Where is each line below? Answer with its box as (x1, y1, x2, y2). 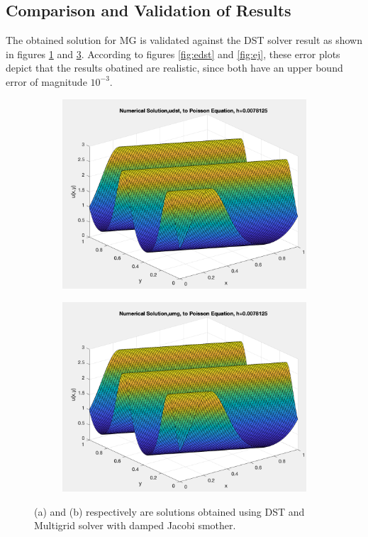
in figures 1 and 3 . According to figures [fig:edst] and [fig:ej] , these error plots (6, 46, 340, 61)
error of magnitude (6, 74, 87, 89)
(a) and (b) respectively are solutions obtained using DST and (34, 504, 305, 519)
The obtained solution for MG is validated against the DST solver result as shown (6, 33, 363, 48)
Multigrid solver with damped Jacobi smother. (34, 518, 236, 533)
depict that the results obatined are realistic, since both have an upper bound (6, 60, 343, 75)
